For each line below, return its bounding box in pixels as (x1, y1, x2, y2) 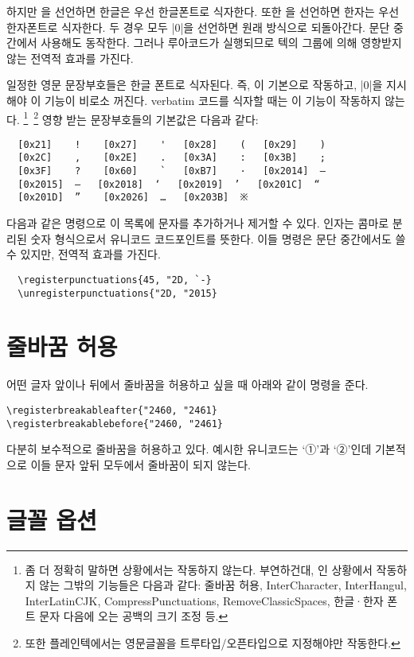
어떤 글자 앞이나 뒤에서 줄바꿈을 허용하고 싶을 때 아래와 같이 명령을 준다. (6, 376, 369, 393)
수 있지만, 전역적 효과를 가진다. (6, 246, 161, 262)
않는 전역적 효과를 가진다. (6, 49, 134, 66)
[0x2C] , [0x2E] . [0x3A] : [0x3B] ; (18, 152, 326, 164)
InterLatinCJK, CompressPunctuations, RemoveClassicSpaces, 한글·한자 (25, 592, 384, 608)
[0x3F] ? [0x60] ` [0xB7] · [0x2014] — (18, 165, 326, 177)
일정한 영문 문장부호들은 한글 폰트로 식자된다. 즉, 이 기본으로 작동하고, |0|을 (6, 76, 383, 93)
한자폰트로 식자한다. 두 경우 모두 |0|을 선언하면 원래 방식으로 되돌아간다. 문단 (6, 18, 390, 35)
